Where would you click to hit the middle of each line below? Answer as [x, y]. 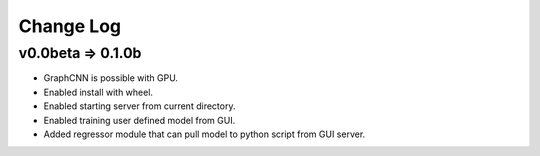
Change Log [70, 26]
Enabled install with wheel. [98, 92]
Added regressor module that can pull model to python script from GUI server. [204, 134]
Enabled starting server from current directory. [139, 106]
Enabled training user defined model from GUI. [139, 120]
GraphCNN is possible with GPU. [111, 78]
